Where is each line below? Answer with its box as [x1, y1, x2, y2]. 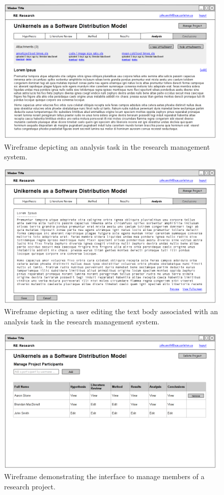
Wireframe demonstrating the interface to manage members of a [4, 471, 205, 482]
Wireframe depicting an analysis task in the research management [4, 141, 210, 152]
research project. [4, 481, 55, 491]
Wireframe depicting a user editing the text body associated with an [4, 306, 218, 317]
